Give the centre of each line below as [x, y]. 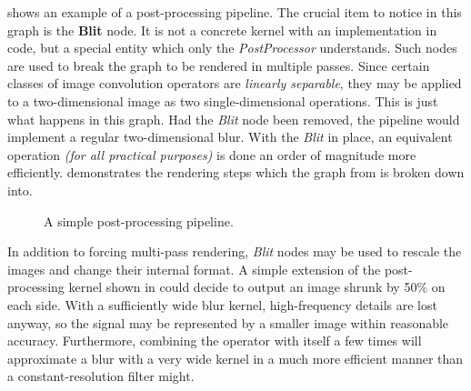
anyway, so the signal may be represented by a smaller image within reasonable [228, 322]
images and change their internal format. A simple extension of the [194, 269]
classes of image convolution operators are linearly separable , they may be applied [235, 83]
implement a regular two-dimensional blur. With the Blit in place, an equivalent [230, 137]
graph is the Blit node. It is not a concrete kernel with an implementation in [222, 30]
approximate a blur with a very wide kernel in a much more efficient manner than [235, 358]
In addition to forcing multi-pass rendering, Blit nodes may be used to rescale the [235, 251]
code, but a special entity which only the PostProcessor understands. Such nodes [232, 48]
